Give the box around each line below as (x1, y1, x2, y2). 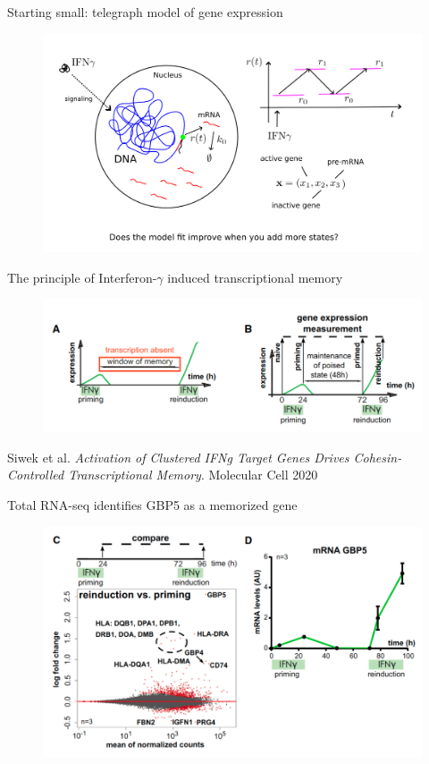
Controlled (7, 465, 64, 484)
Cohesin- (353, 447, 402, 466)
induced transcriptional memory (167, 267, 343, 286)
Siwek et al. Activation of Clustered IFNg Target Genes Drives (7, 447, 349, 466)
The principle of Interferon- (7, 267, 157, 286)
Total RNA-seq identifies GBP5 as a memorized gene (7, 495, 298, 514)
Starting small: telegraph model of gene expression (7, 3, 283, 21)
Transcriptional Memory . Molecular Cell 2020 (68, 465, 318, 484)
